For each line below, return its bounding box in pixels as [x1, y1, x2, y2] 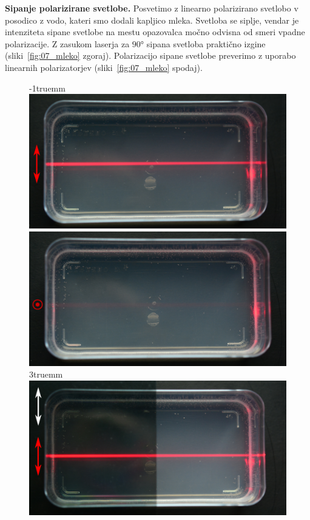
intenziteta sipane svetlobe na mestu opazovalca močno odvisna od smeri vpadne [5, 25, 305, 38]
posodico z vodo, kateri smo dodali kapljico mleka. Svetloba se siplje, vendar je [5, 13, 299, 26]
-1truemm [29, 81, 66, 94]
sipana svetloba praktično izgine [146, 37, 266, 50]
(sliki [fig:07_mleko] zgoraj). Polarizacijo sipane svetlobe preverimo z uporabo [5, 49, 296, 62]
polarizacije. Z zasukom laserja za [5, 37, 130, 50]
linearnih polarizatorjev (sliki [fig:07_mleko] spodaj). [5, 61, 203, 73]
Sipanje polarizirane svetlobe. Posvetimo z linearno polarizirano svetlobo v [5, 2, 298, 14]
